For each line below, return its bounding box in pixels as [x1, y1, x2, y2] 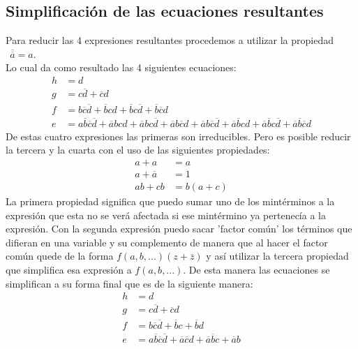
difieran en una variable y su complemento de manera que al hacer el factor [6, 235, 328, 249]
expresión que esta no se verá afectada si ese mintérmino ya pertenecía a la [6, 207, 326, 222]
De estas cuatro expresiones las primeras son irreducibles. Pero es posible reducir [6, 128, 351, 143]
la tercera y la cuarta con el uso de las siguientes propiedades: [6, 142, 270, 157]
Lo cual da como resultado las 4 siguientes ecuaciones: [6, 60, 237, 75]
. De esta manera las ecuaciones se [183, 262, 330, 277]
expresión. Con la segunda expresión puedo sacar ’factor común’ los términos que [6, 221, 352, 236]
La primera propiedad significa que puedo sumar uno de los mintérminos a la [6, 194, 335, 209]
